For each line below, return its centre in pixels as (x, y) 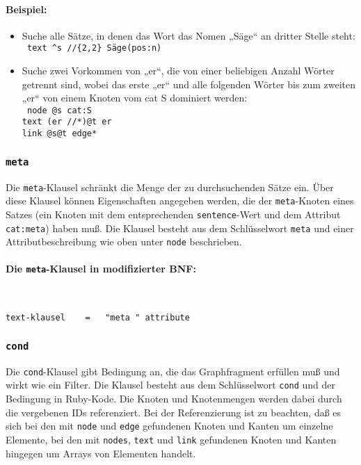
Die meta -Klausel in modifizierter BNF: (101, 269)
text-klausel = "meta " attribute (98, 318)
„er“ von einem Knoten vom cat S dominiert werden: (135, 98)
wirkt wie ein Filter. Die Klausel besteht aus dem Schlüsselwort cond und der (171, 385)
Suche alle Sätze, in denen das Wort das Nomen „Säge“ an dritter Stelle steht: (188, 35)
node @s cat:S (59, 110)
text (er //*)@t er (67, 122)
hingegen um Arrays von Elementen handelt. (101, 453)
